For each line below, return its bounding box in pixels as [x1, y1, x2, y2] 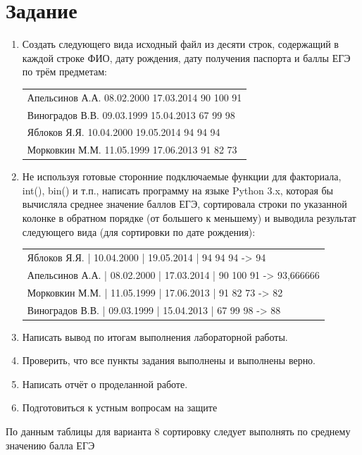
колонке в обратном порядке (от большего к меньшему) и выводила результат [22, 211, 356, 225]
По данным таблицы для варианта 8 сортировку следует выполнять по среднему [6, 424, 351, 438]
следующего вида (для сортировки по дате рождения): [22, 224, 256, 239]
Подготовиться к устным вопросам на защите [22, 400, 218, 415]
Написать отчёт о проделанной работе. [22, 376, 188, 391]
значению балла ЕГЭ [6, 437, 95, 452]
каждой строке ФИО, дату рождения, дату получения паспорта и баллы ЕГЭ [22, 50, 351, 65]
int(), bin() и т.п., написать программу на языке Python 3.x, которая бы [22, 182, 334, 197]
